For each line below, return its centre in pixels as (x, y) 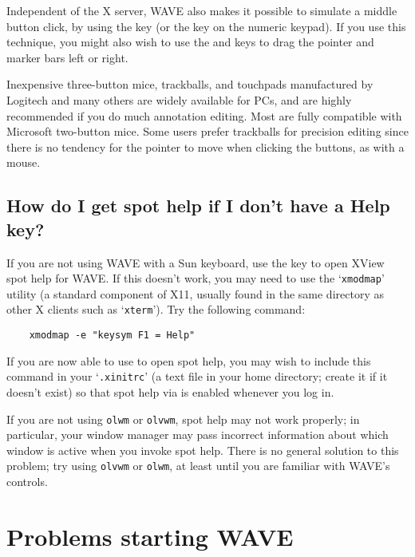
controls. (27, 482)
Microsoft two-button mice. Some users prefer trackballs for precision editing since (207, 131)
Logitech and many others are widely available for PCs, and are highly (179, 99)
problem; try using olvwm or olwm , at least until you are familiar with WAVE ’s (198, 466)
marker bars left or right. (67, 57)
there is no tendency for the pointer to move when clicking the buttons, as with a (206, 146)
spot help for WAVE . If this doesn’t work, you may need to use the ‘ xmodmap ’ (196, 278)
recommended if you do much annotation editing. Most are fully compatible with (204, 115)
